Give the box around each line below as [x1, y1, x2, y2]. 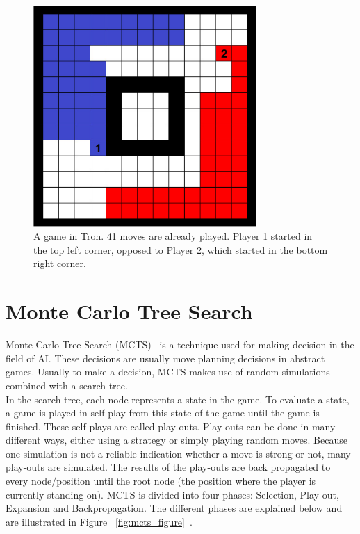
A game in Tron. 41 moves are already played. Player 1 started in [33, 229, 313, 243]
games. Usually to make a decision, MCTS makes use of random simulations [6, 364, 330, 379]
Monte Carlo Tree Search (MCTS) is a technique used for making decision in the [6, 337, 354, 352]
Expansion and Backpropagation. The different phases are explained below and [6, 501, 343, 515]
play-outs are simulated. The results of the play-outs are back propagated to [6, 460, 331, 474]
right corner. [33, 256, 86, 270]
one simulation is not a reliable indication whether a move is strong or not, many [6, 446, 351, 460]
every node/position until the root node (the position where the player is [6, 474, 316, 488]
